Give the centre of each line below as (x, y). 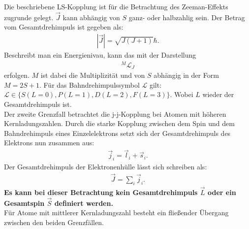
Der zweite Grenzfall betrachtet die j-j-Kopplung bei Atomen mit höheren (115, 114)
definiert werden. (84, 203)
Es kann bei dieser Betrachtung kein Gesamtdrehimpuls (101, 192)
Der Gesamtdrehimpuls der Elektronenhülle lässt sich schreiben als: (106, 166)
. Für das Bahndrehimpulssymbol (89, 84)
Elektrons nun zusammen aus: (49, 143)
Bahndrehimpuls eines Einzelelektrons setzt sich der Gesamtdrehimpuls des (117, 133)
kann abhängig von (91, 17)
